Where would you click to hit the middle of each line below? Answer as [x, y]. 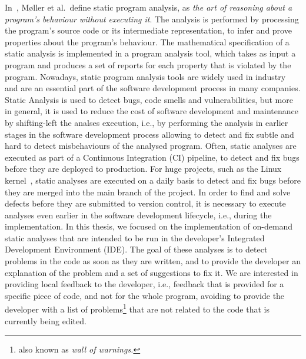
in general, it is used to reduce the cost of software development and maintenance [152, 111]
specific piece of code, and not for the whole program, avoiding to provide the [145, 295]
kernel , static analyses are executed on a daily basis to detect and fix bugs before [153, 180]
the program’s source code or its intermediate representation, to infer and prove [148, 30]
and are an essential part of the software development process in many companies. [153, 88]
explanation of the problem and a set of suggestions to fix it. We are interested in [152, 272]
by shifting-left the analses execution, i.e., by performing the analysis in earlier [147, 122]
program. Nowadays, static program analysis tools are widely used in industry [145, 76]
